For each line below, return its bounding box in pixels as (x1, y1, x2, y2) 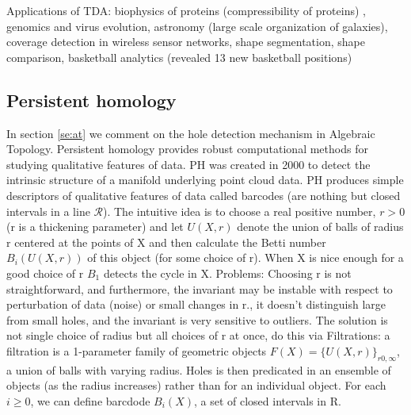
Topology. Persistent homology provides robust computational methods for (6, 140, 368, 157)
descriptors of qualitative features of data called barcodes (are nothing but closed (6, 186, 401, 203)
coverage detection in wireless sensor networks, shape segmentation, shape (6, 33, 365, 50)
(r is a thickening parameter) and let (6, 218, 184, 235)
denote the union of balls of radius (237, 218, 404, 235)
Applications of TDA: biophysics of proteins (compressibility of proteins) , (6, 2, 366, 18)
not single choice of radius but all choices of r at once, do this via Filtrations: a (6, 327, 390, 344)
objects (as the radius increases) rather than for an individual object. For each (6, 377, 386, 394)
